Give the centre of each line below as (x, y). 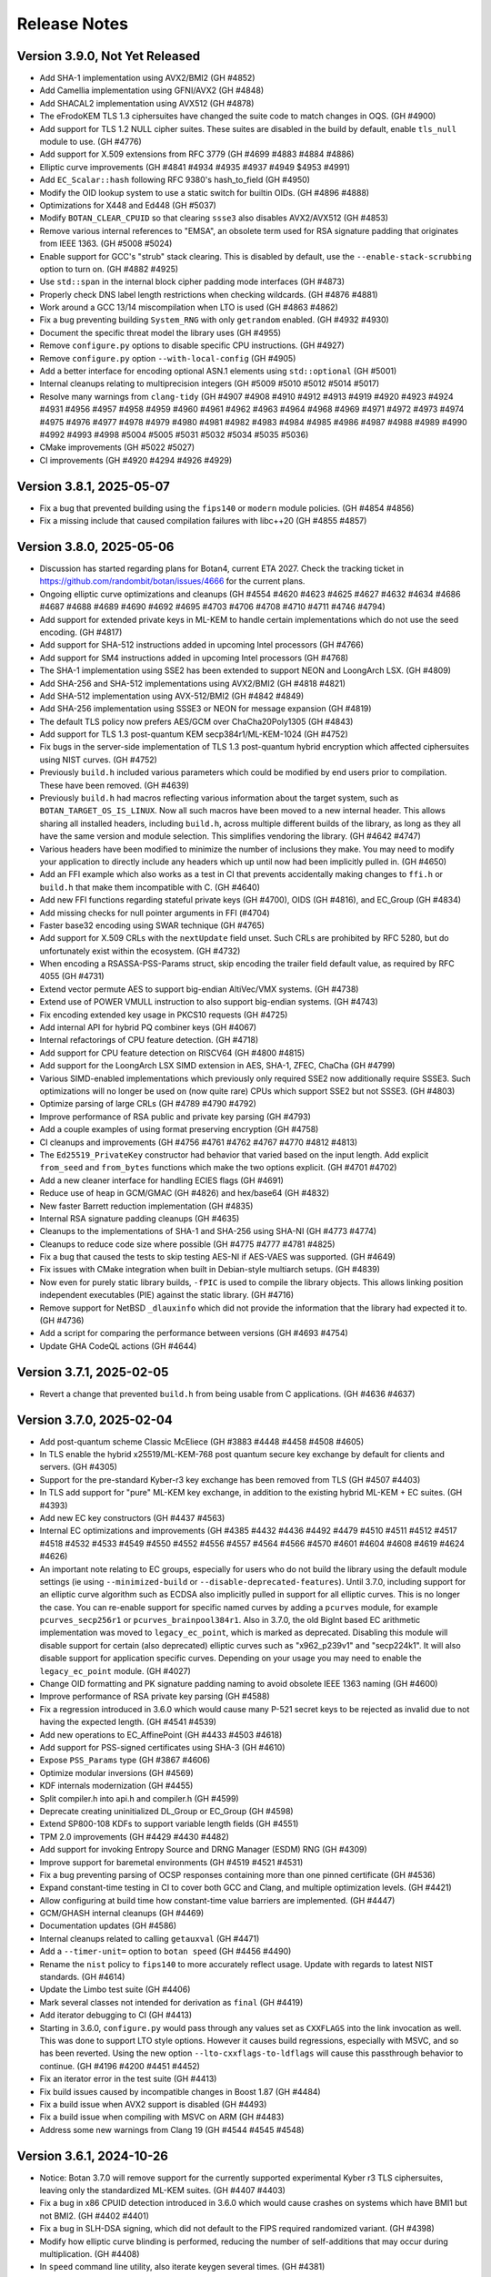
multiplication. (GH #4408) (90, 2253)
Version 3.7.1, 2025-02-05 (93, 1372)
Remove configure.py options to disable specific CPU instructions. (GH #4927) (192, 345)
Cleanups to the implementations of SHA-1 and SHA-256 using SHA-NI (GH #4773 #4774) (208, 1231)
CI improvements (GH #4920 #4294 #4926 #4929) (136, 460)
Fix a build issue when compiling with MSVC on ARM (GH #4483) (162, 2117)
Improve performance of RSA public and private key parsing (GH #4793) (175, 1117)
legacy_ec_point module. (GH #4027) (115, 1670)
